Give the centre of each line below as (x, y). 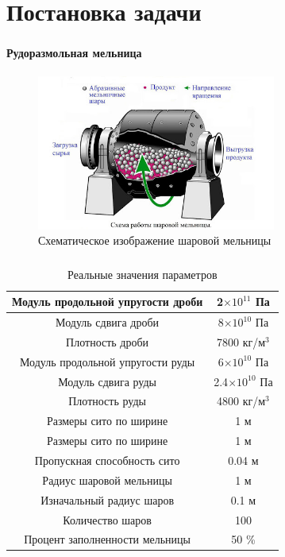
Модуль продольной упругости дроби (108, 302)
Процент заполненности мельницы (107, 539)
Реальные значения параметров (142, 274)
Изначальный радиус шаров (108, 499)
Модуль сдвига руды (107, 381)
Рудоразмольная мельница (74, 53)
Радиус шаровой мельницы (107, 480)
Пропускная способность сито (107, 460)
